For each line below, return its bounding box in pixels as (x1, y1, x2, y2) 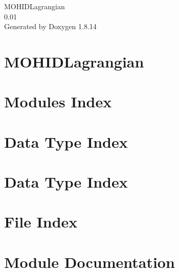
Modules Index (4, 91, 112, 112)
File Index (4, 211, 78, 232)
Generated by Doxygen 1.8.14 (4, 21, 97, 32)
